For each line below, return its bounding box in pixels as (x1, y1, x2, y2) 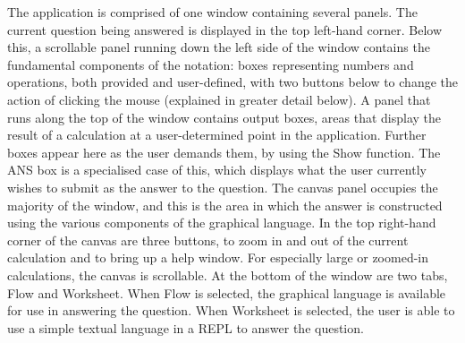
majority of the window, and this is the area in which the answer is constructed (7, 195, 443, 214)
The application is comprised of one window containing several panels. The (7, 3, 418, 21)
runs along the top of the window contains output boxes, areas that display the (7, 107, 442, 126)
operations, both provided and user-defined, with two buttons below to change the (7, 73, 458, 91)
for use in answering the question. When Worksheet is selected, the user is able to (7, 301, 455, 320)
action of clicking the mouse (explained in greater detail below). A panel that (7, 90, 431, 108)
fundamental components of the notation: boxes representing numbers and (7, 55, 414, 73)
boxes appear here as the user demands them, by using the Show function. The (7, 142, 441, 161)
